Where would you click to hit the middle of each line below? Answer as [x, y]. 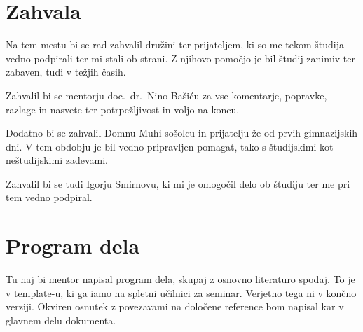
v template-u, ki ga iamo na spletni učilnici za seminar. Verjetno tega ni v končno [181, 292]
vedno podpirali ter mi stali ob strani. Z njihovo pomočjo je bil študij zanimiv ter [180, 58]
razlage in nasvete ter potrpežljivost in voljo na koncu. [123, 109]
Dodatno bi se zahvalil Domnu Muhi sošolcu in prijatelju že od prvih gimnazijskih [182, 133]
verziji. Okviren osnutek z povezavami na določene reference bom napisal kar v [175, 306]
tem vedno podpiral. [49, 197]
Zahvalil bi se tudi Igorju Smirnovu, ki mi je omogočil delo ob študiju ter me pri [178, 183]
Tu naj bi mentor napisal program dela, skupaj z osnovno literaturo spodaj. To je [180, 279]
